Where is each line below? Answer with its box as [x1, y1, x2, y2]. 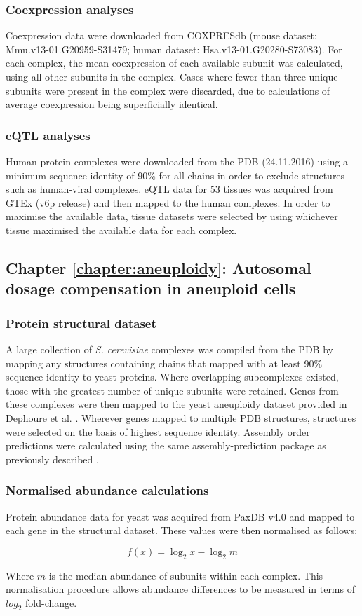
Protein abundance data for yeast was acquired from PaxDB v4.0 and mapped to [6, 509, 355, 523]
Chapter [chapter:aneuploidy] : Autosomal [6, 256, 311, 278]
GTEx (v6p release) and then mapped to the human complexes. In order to [6, 195, 330, 210]
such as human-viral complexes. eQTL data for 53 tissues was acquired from [6, 182, 333, 196]
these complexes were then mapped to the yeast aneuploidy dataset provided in [6, 397, 347, 411]
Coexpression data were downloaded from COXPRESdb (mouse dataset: [6, 28, 317, 43]
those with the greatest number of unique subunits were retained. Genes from [6, 383, 339, 397]
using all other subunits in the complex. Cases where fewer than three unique [6, 69, 338, 83]
